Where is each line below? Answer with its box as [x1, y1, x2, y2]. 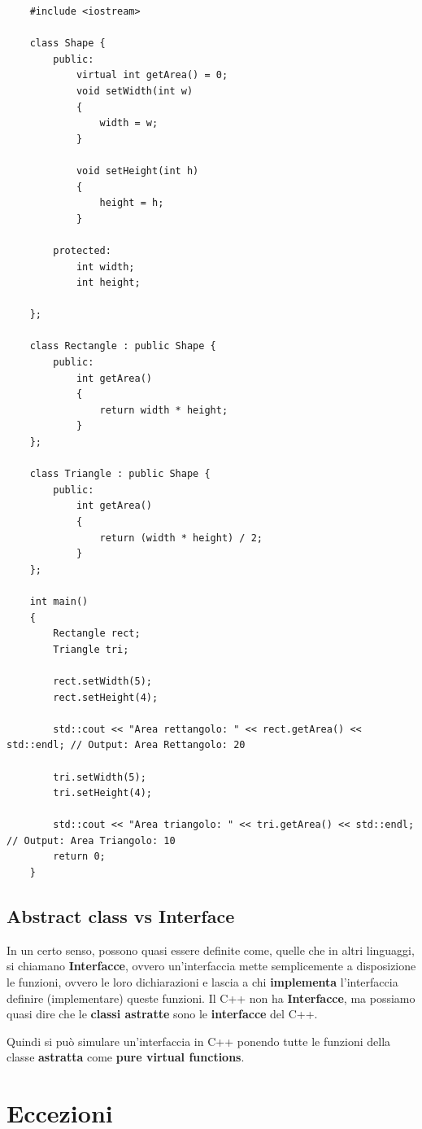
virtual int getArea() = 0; [76, 69, 228, 81]
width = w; [99, 117, 159, 129]
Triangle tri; [53, 643, 129, 655]
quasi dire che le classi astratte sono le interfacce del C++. [7, 1005, 318, 1022]
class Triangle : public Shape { [29, 468, 211, 480]
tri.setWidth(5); [53, 771, 146, 783]
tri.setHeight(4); [53, 787, 152, 799]
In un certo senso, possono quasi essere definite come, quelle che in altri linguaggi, [7, 941, 415, 958]
